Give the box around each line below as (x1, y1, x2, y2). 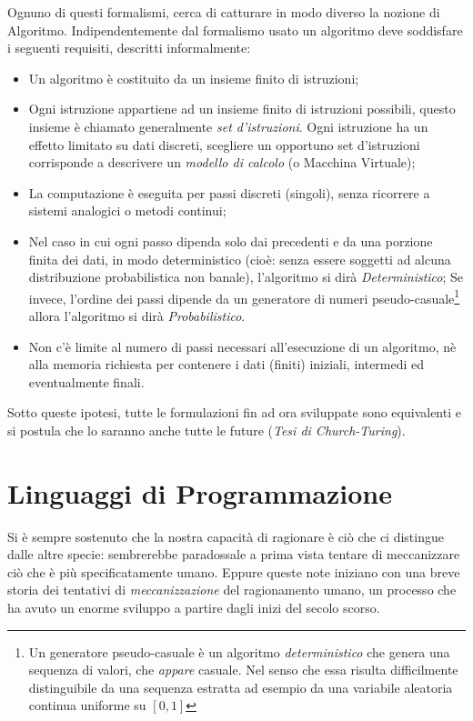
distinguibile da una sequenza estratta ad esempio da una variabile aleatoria (28, 677, 453, 696)
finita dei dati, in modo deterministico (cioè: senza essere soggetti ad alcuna (28, 249, 451, 268)
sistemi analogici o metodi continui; (28, 201, 226, 220)
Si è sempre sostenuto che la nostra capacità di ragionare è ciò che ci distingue (7, 526, 444, 546)
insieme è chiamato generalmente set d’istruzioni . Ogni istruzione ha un (28, 116, 428, 135)
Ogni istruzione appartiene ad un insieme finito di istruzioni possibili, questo (28, 99, 456, 118)
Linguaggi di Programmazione (7, 474, 392, 511)
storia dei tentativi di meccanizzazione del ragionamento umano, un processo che (7, 580, 457, 599)
